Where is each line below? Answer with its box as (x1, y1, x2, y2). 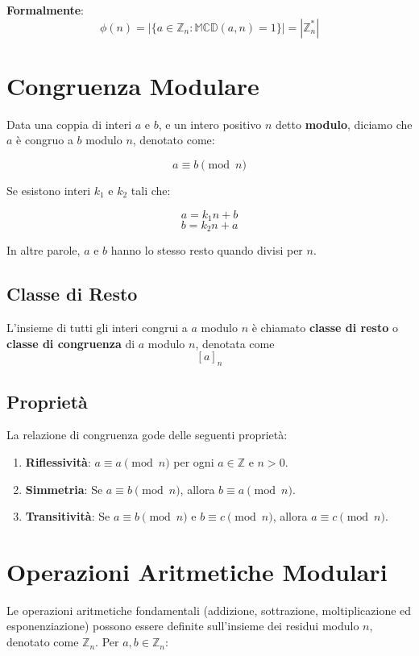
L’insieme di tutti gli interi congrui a (6, 319, 188, 336)
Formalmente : (6, 2, 85, 18)
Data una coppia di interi (6, 115, 132, 132)
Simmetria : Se (25, 480, 103, 497)
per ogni (173, 453, 214, 470)
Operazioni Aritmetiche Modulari (6, 554, 388, 587)
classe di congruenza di (6, 334, 135, 351)
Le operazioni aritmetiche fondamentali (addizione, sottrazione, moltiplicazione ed (6, 601, 412, 618)
